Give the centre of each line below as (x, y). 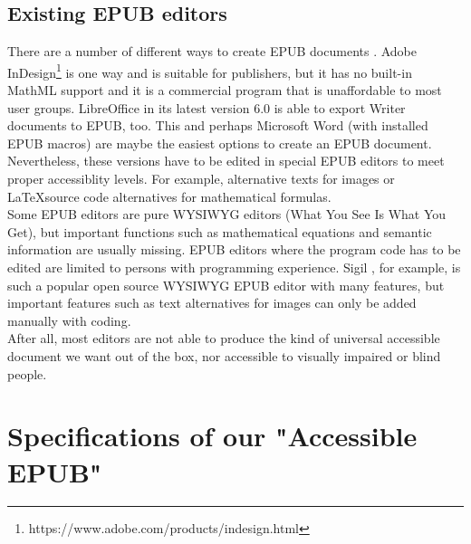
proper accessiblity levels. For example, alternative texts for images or (201, 179)
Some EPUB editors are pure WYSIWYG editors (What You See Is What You (227, 214)
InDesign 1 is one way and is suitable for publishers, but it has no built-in (210, 71)
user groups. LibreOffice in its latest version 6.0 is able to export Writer (207, 107)
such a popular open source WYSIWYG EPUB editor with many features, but (226, 285)
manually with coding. (69, 320)
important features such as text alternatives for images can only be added (212, 303)
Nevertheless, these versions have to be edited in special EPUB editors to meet (226, 161)
